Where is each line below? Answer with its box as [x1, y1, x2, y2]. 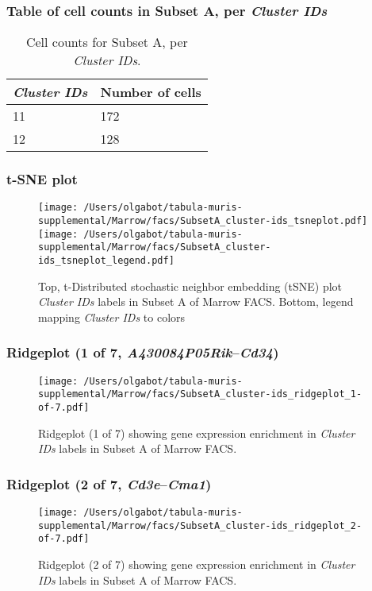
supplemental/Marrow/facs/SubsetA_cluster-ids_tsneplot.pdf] [38, 215, 368, 227]
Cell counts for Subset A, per [25, 33, 188, 52]
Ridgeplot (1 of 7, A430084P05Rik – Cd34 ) [6, 342, 279, 362]
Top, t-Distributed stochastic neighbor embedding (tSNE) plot [38, 277, 343, 294]
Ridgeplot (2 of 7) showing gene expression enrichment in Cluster [38, 556, 355, 573]
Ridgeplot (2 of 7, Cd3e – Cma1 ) [6, 473, 212, 493]
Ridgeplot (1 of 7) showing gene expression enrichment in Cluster [38, 424, 355, 441]
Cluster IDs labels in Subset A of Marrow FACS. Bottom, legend [38, 293, 354, 310]
